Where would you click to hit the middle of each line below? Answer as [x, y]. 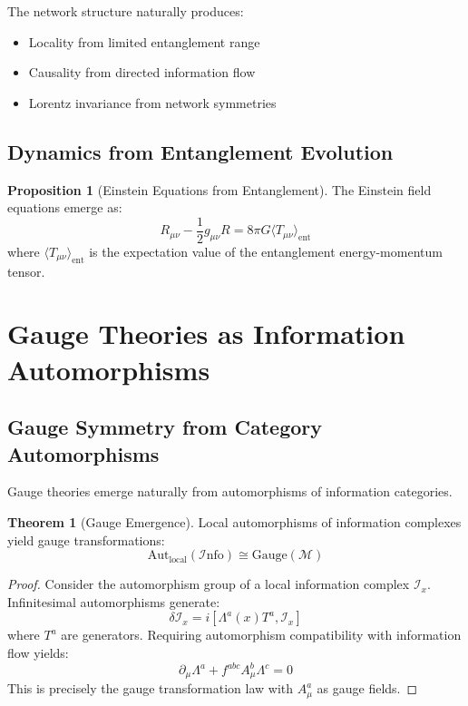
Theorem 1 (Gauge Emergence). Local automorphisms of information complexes [234, 521]
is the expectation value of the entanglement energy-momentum [266, 251]
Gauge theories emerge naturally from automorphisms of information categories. [230, 491]
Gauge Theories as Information [206, 333]
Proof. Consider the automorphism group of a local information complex [209, 584]
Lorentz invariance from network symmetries [152, 102]
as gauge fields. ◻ [367, 688]
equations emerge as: [65, 207]
